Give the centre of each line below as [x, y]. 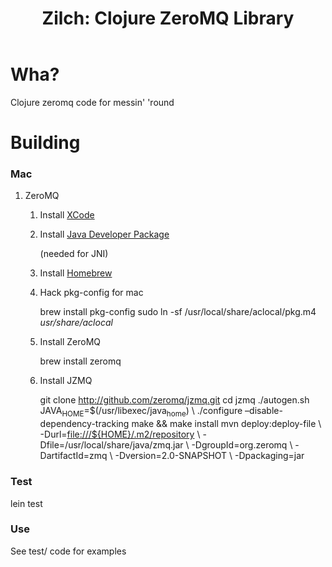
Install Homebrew [76, 273]
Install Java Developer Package [104, 234]
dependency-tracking [84, 424]
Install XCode [67, 215]
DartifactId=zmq [73, 456]
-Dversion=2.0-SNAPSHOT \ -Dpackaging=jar [209, 456]
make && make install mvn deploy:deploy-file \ [226, 424]
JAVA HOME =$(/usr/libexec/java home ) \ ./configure [141, 412]
